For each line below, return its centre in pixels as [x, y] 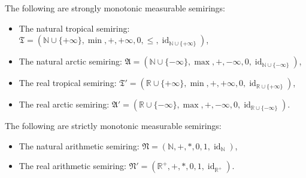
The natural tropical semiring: [74, 28]
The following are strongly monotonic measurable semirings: [115, 8]
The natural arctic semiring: [70, 61]
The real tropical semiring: [68, 83]
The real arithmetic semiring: [72, 166]
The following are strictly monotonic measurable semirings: [113, 126]
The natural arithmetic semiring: [79, 145]
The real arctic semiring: [64, 104]
